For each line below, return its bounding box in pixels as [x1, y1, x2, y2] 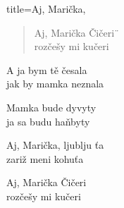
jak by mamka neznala [6, 76, 104, 91]
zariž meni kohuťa [6, 151, 84, 166]
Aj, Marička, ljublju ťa [6, 137, 104, 152]
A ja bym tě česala [6, 62, 87, 77]
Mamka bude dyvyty [6, 99, 97, 114]
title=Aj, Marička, [6, 1, 86, 16]
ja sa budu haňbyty [6, 114, 90, 128]
